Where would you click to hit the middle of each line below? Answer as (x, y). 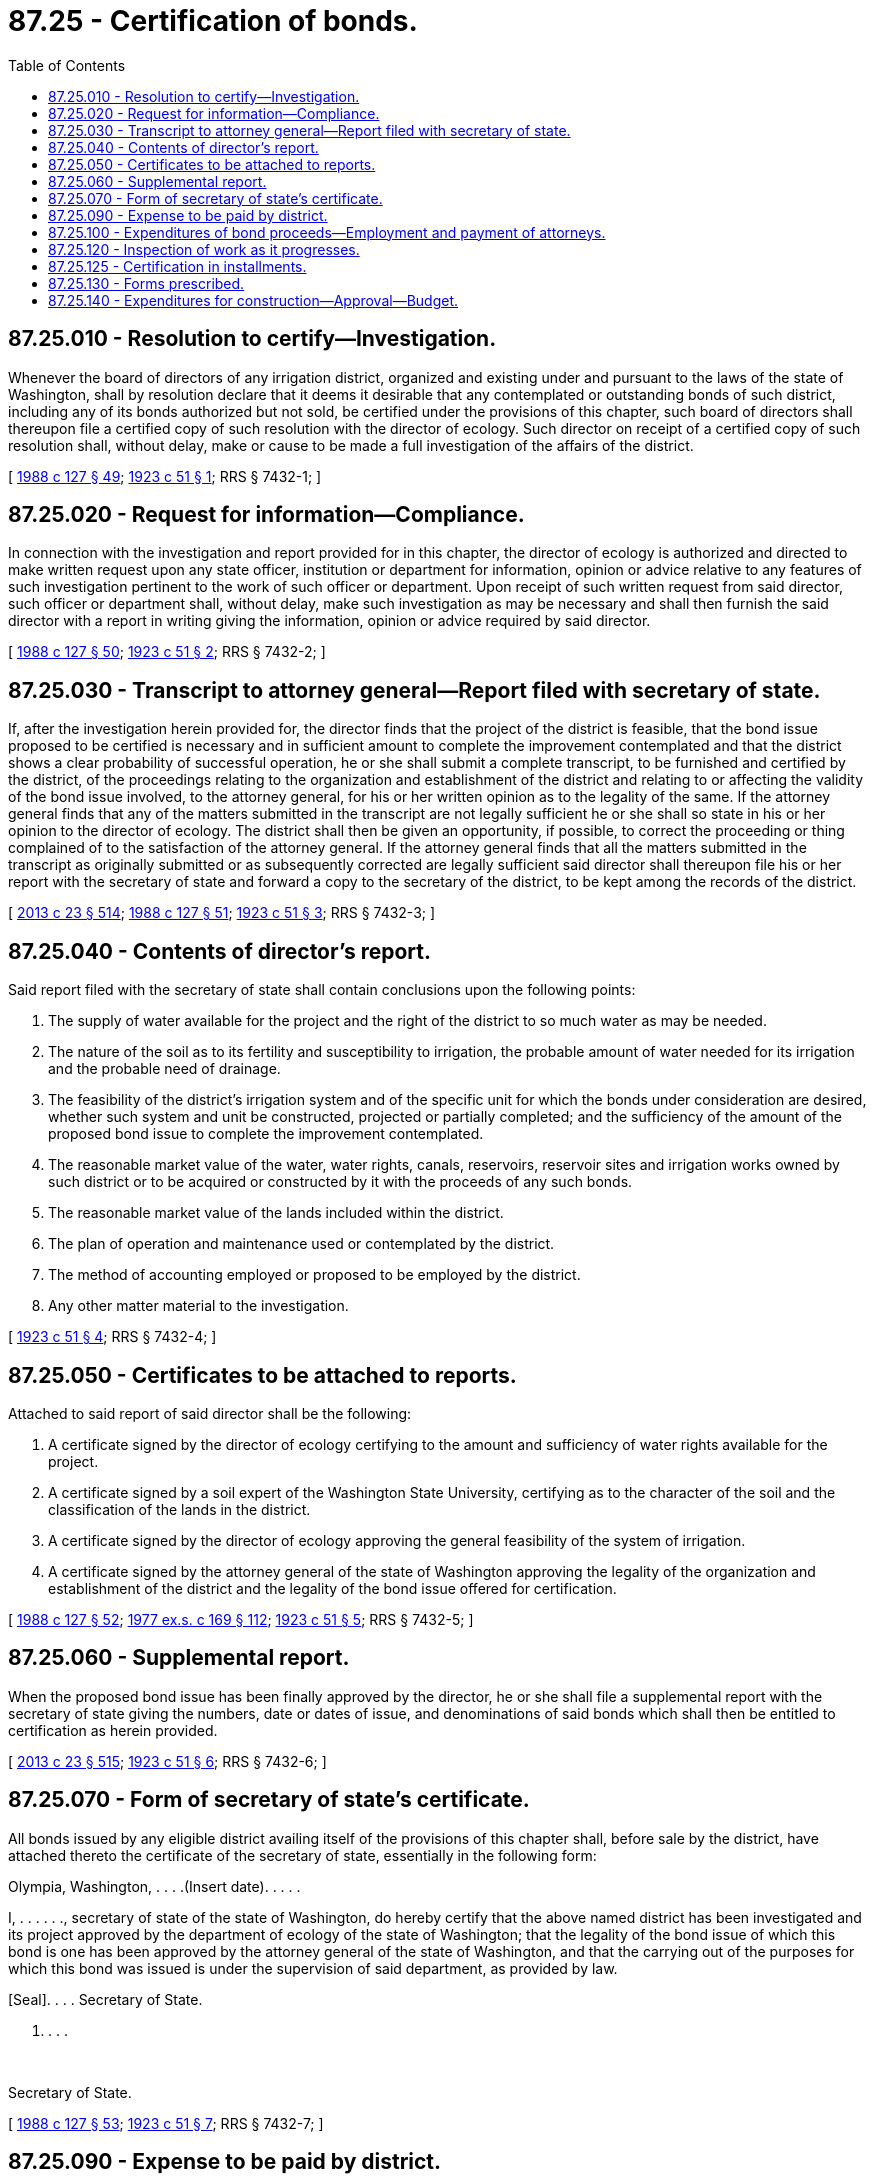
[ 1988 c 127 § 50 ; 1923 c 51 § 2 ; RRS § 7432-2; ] (167, 652)
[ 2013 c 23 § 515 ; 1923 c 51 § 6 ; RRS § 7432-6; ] (167, 1761)
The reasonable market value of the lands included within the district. (276, 1213)
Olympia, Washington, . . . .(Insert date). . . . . (154, 1886)
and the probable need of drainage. (164, 1069)
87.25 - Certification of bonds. (213, 21)
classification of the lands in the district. (179, 1509)
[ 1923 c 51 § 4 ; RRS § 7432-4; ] (112, 1337)
